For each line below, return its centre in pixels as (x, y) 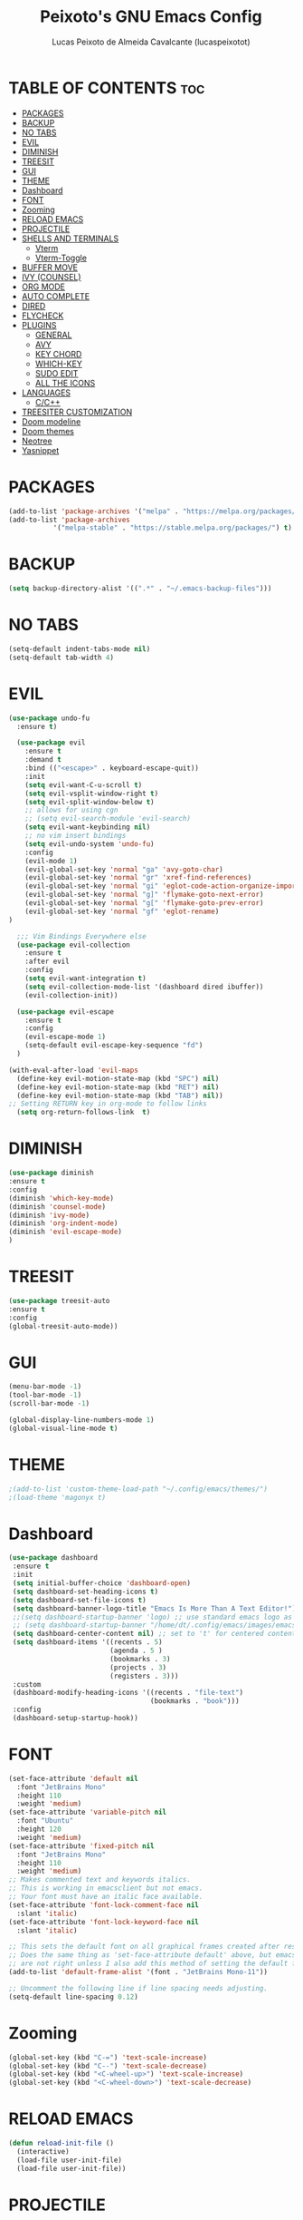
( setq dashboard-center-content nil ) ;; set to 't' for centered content (154, 1634)
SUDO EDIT (57, 373)
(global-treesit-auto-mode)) (63, 1326)
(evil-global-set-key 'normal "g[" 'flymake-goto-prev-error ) (144, 903)
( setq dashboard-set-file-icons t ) (79, 1600)
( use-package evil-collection (73, 945)
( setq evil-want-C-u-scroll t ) (84, 785)
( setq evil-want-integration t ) (85, 979)
